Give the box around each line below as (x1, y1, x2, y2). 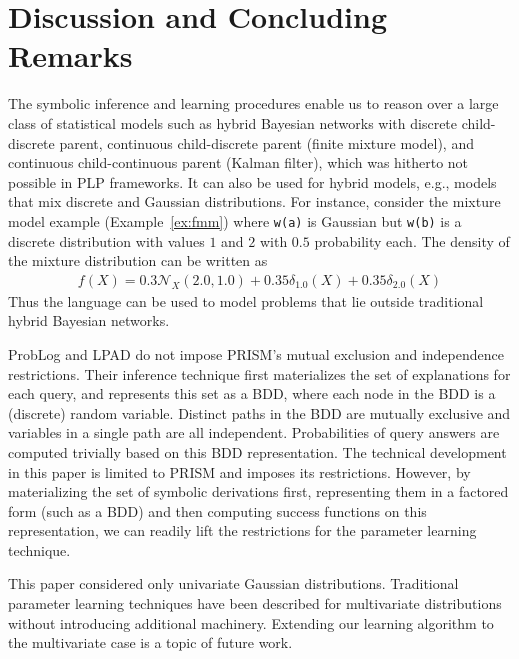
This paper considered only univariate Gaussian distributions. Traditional (8, 573, 459, 594)
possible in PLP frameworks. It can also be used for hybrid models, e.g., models (8, 171, 497, 192)
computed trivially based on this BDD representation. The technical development (8, 441, 507, 462)
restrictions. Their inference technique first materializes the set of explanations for (8, 363, 511, 384)
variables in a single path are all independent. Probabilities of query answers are (8, 422, 500, 443)
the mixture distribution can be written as (8, 250, 268, 271)
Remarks (8, 35, 133, 76)
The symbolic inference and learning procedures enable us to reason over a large (8, 93, 499, 114)
